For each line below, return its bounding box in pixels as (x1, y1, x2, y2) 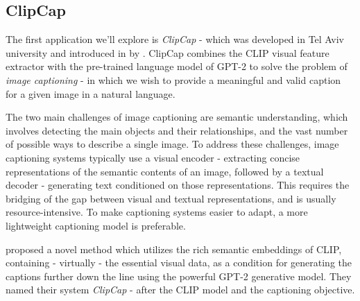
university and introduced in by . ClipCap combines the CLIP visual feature (6, 45, 329, 60)
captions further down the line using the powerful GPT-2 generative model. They (6, 268, 352, 283)
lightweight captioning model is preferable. (6, 218, 186, 232)
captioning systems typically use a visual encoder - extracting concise (6, 150, 300, 164)
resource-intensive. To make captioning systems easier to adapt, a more (6, 205, 308, 219)
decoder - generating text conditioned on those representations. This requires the (6, 178, 350, 192)
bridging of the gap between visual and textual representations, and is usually (6, 191, 336, 205)
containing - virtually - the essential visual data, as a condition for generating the (6, 255, 352, 270)
